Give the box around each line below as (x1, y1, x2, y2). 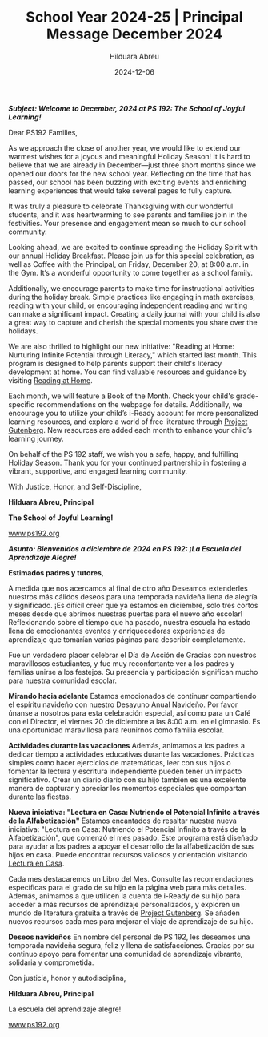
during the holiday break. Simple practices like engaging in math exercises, (8, 292, 256, 301)
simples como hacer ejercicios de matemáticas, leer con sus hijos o (8, 757, 231, 767)
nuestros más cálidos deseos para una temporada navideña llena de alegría (8, 591, 258, 601)
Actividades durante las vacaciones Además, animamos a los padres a (8, 740, 246, 750)
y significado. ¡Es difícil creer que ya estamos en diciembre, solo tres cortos (8, 600, 258, 610)
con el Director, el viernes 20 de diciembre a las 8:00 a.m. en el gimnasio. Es (8, 716, 261, 726)
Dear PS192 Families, (8, 127, 78, 137)
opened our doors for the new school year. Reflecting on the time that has (8, 168, 252, 178)
